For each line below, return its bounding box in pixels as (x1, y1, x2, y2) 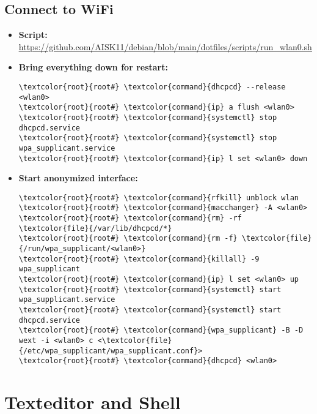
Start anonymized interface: (18, 171, 138, 184)
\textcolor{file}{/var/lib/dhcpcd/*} (18, 224, 172, 233)
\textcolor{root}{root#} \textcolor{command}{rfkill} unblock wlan (18, 193, 299, 202)
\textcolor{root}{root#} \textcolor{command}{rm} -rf (18, 214, 242, 223)
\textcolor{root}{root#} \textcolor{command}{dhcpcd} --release (18, 82, 286, 91)
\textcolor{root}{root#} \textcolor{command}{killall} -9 (18, 254, 260, 263)
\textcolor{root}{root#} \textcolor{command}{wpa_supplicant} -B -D (18, 326, 304, 335)
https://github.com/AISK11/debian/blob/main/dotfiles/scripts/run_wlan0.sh (18, 40, 312, 53)
